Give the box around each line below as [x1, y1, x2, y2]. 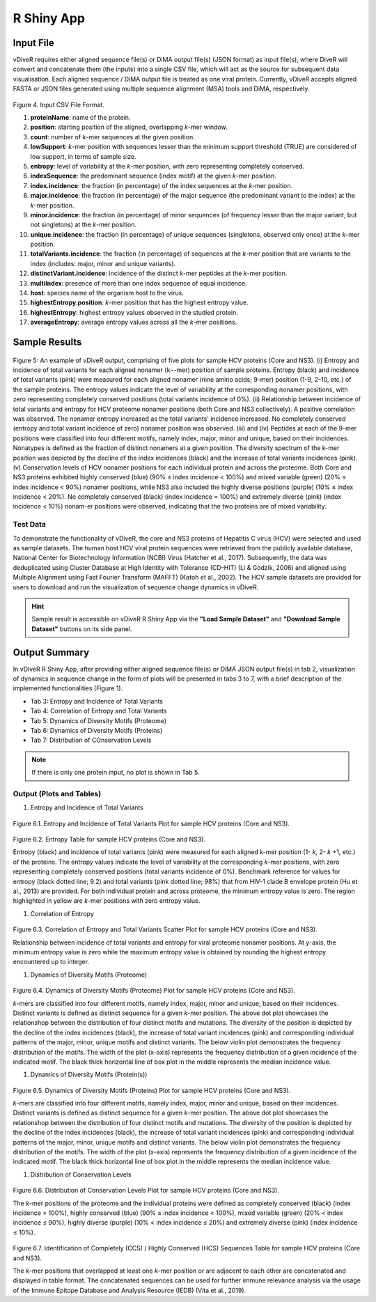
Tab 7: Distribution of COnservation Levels [30, 736, 152, 745]
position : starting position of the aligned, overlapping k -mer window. [30, 123, 228, 132]
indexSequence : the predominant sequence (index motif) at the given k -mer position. [30, 171, 276, 180]
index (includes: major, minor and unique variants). [30, 259, 176, 268]
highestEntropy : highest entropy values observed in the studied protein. [30, 308, 238, 316]
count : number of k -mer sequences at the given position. [30, 132, 195, 141]
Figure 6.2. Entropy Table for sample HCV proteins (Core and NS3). [13, 835, 205, 844]
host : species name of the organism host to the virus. [30, 289, 184, 297]
